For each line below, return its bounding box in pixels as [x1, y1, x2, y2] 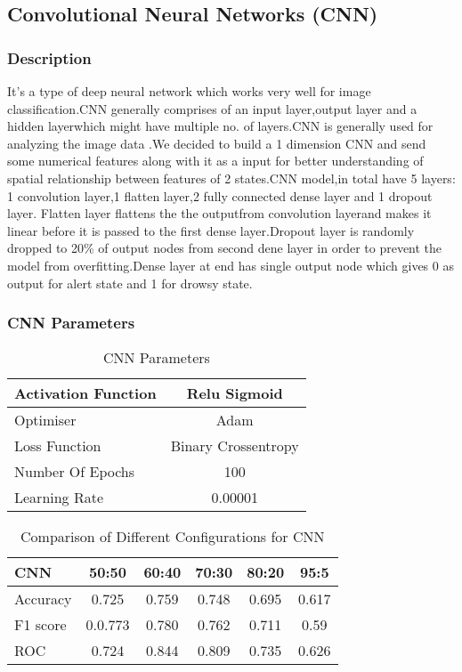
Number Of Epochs [14, 461, 135, 482]
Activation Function [14, 383, 157, 404]
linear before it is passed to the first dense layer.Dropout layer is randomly [7, 221, 415, 239]
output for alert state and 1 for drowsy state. [7, 273, 253, 292]
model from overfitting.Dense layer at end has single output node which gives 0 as [7, 255, 454, 274]
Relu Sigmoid [186, 383, 283, 404]
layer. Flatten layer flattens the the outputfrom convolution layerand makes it [7, 204, 432, 223]
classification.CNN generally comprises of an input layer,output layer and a [7, 99, 417, 117]
